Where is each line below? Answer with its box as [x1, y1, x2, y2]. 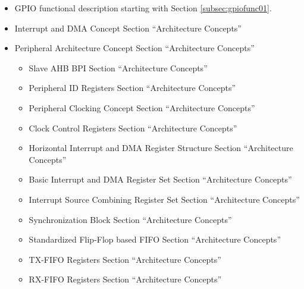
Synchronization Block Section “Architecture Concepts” [29, 213, 232, 225]
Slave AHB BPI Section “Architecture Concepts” [29, 61, 208, 74]
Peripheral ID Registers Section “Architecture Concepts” [29, 81, 236, 94]
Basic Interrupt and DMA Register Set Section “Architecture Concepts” [29, 173, 292, 186]
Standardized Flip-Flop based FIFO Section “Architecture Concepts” [29, 233, 281, 246]
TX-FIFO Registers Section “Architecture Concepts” [29, 253, 221, 265]
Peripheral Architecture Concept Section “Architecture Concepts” [14, 42, 255, 54]
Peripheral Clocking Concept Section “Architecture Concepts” [29, 101, 255, 114]
